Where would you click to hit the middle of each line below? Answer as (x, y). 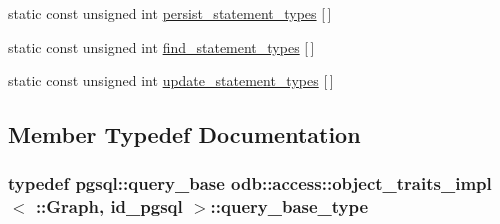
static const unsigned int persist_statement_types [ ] (170, 13)
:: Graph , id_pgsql (109, 206)
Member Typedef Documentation (184, 134)
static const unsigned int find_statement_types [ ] (161, 46)
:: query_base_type (289, 206)
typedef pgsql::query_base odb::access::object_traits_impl (250, 183)
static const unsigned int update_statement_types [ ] (171, 80)
